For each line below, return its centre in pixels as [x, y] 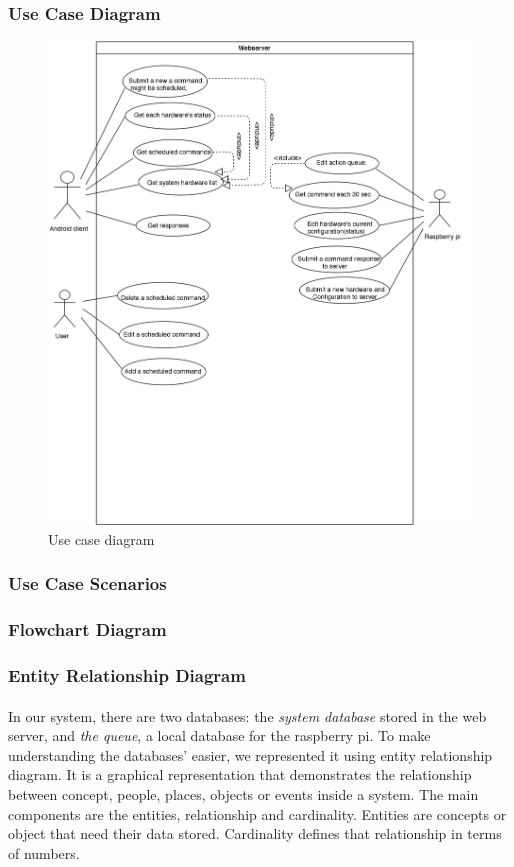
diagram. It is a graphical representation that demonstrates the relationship [240, 774]
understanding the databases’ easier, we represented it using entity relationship [250, 754]
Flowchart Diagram [87, 629]
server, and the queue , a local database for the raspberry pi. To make [219, 735]
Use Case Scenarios [87, 583]
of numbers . [44, 852]
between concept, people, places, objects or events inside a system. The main [243, 793]
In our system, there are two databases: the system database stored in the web [247, 715]
